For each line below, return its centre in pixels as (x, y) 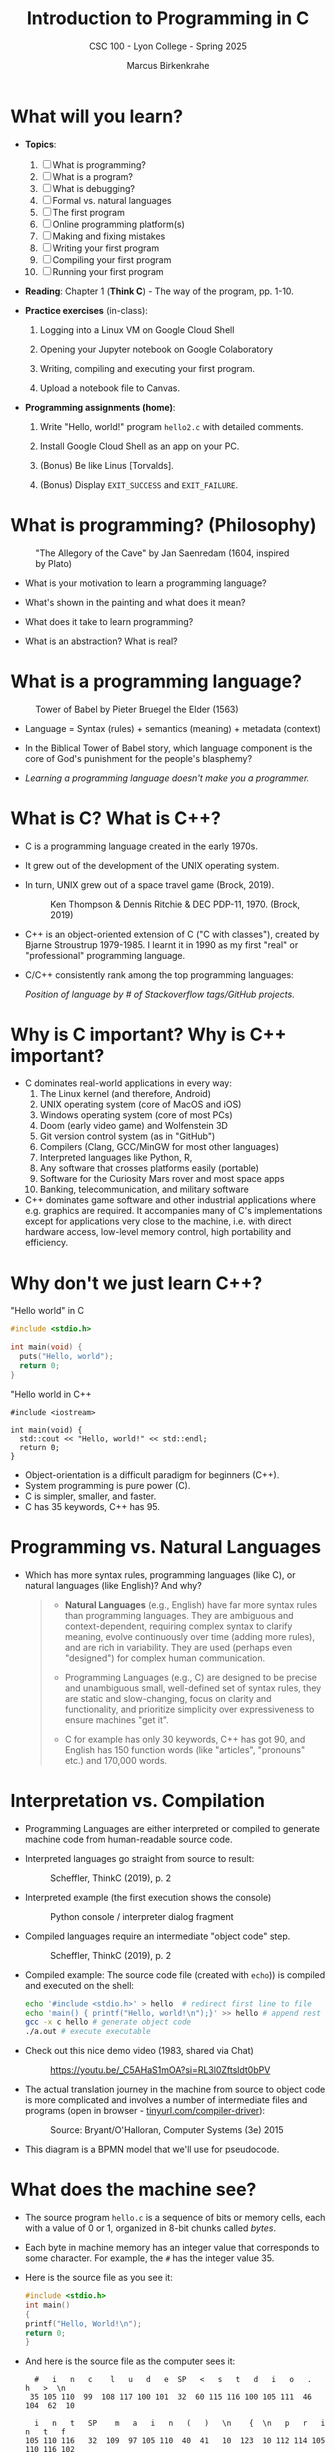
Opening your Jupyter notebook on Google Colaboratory (156, 349)
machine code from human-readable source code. (128, 1839)
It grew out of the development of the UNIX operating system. (152, 865)
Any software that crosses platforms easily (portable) (149, 1168)
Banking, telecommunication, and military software (144, 1189)
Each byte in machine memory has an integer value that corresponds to (172, 2248)
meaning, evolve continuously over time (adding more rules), (189, 1636)
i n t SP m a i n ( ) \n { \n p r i (180, 2423)
